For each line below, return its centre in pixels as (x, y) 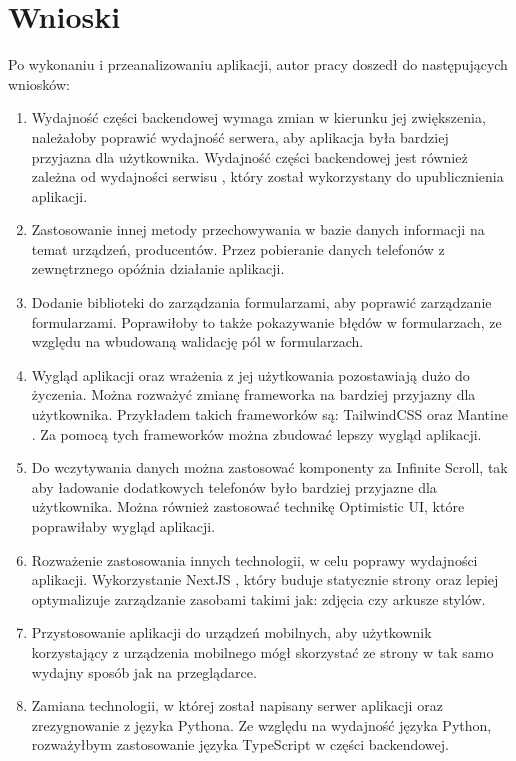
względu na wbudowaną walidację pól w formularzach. (197, 341)
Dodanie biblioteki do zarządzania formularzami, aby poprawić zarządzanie (261, 302)
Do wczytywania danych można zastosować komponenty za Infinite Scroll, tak (269, 467)
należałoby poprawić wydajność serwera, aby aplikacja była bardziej (240, 136)
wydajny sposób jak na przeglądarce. (144, 671)
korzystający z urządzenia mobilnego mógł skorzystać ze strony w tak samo (262, 651)
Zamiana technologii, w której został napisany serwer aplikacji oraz (237, 705)
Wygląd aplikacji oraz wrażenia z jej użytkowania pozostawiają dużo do (250, 374)
